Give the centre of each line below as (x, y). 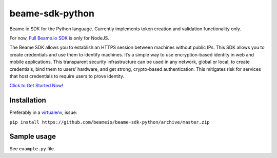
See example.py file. (32, 149)
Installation (28, 100)
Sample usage (33, 137)
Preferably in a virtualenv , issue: (43, 112)
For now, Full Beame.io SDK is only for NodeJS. (60, 38)
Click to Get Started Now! (36, 86)
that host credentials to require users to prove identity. (67, 76)
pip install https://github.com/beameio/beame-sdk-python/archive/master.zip (110, 122)
